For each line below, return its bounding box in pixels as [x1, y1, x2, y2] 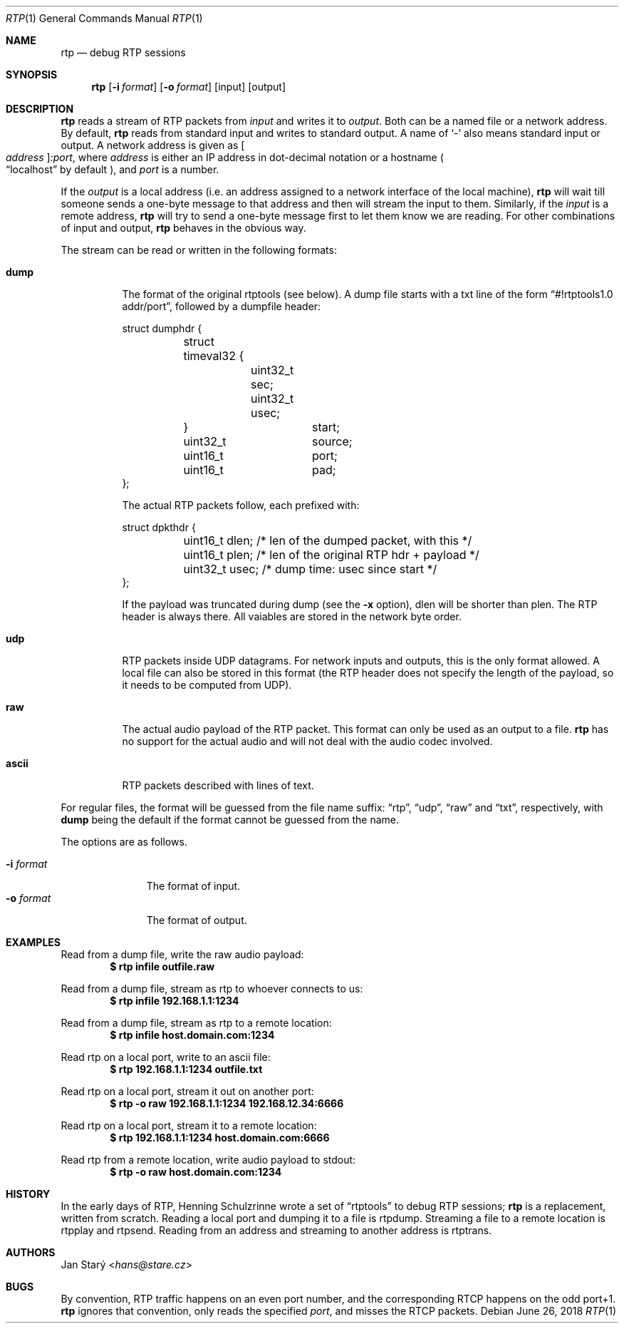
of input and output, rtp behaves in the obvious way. [61, 222, 306, 234]
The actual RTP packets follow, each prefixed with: [122, 499, 360, 511]
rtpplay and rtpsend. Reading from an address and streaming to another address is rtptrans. [61, 1224, 492, 1236]
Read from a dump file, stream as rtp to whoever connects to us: [61, 982, 363, 995]
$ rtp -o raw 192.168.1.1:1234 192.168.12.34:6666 [110, 1097, 344, 1109]
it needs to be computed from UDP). [122, 679, 292, 691]
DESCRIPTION [6, 103, 74, 115]
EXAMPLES [6, 936, 61, 948]
